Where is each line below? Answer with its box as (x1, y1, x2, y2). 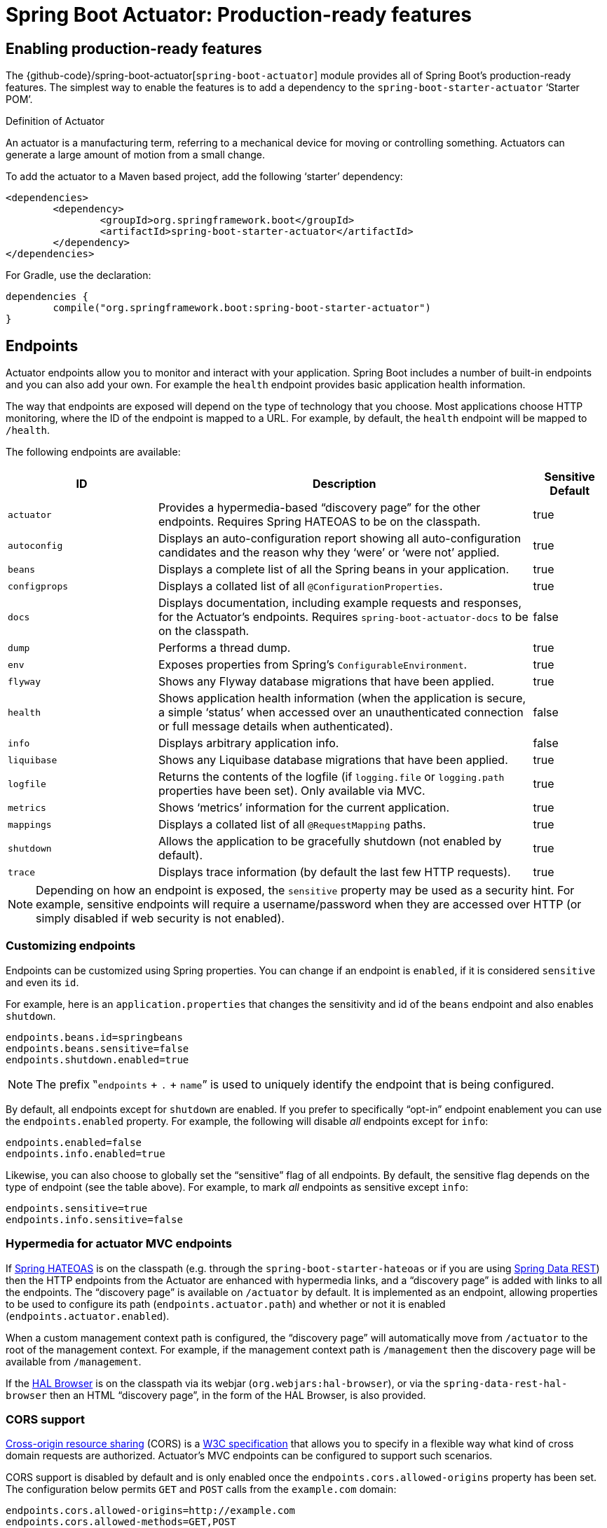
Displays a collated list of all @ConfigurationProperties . (158, 579, 443, 594)
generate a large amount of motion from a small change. (6, 149, 266, 161)
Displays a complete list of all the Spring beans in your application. (158, 562, 510, 577)
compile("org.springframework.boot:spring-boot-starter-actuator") (53, 302, 431, 314)
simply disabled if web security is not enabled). (36, 911, 285, 926)
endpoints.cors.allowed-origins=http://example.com (6, 1505, 296, 1517)
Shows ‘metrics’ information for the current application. (158, 800, 450, 815)
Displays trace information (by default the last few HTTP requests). (158, 865, 511, 880)
